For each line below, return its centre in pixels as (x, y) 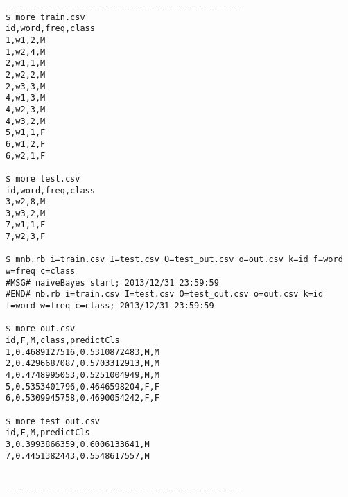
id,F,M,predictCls (48, 433)
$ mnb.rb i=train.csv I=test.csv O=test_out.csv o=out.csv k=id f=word (174, 260)
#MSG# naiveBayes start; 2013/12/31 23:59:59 (112, 282)
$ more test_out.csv (53, 421)
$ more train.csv (45, 17)
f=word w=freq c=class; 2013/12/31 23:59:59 (110, 306)
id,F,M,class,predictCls (63, 341)
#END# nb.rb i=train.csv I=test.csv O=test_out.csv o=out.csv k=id (165, 294)
